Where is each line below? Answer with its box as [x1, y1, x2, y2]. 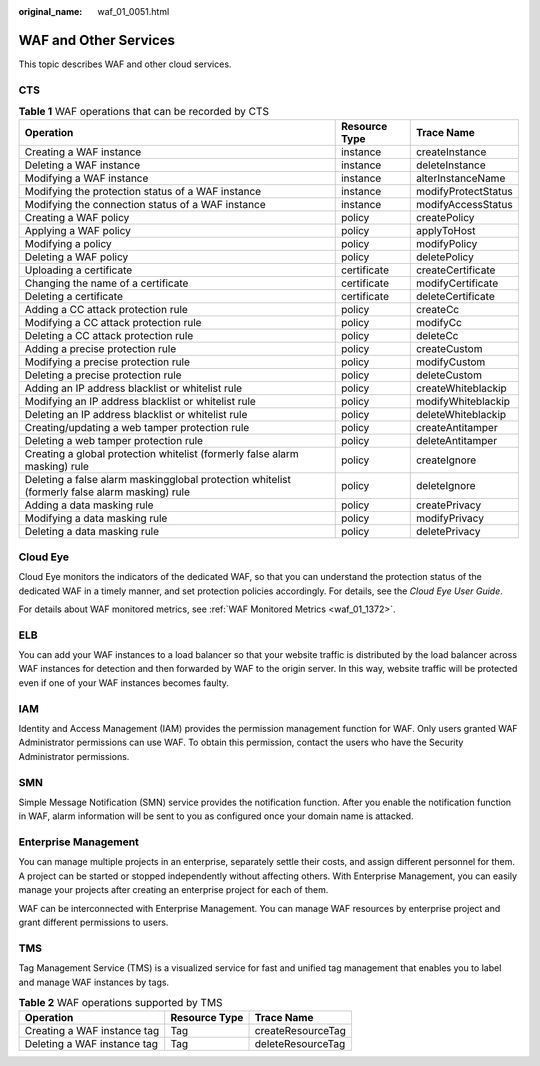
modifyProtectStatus [415, 185, 514, 199]
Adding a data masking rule [24, 498, 154, 512]
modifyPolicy [415, 237, 478, 251]
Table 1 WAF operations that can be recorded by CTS [18, 105, 270, 119]
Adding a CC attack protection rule [24, 303, 189, 317]
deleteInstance [415, 158, 487, 172]
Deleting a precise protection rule [24, 368, 182, 382]
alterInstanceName [415, 171, 506, 185]
